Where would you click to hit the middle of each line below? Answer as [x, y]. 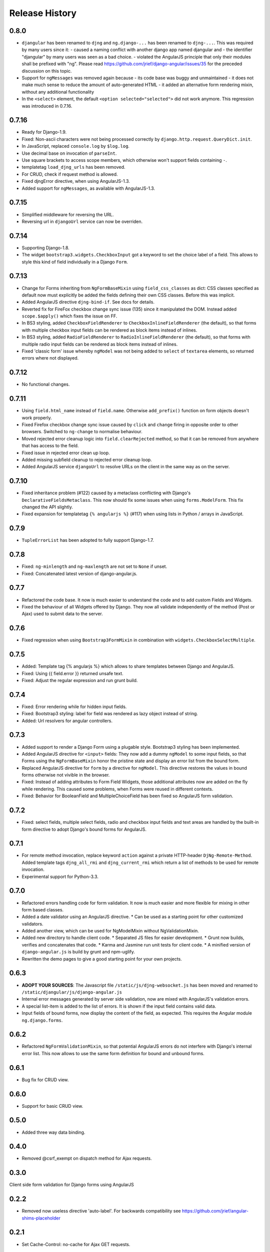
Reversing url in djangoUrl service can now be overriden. [82, 221]
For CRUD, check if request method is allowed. [70, 174]
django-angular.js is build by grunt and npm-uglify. [78, 952]
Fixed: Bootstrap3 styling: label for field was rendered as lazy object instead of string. [110, 714]
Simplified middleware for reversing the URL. [68, 214]
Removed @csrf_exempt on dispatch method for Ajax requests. [87, 1158]
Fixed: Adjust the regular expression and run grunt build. [80, 680]
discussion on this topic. [47, 71]
